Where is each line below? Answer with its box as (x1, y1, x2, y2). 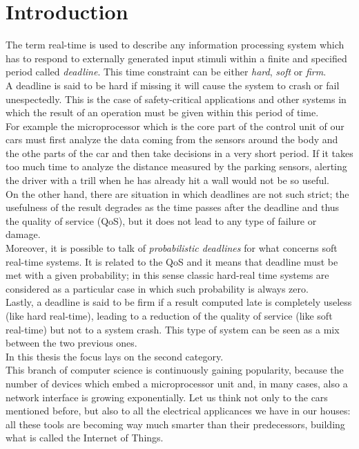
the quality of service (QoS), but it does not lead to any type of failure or (6, 213, 317, 228)
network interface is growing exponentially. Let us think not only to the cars (6, 390, 328, 404)
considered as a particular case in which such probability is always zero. (6, 281, 309, 295)
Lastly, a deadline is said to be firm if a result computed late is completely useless (6, 295, 352, 309)
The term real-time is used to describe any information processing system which (6, 37, 345, 52)
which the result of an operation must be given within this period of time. (6, 105, 319, 120)
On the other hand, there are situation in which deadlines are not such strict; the (6, 186, 349, 201)
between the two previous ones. (6, 336, 137, 350)
